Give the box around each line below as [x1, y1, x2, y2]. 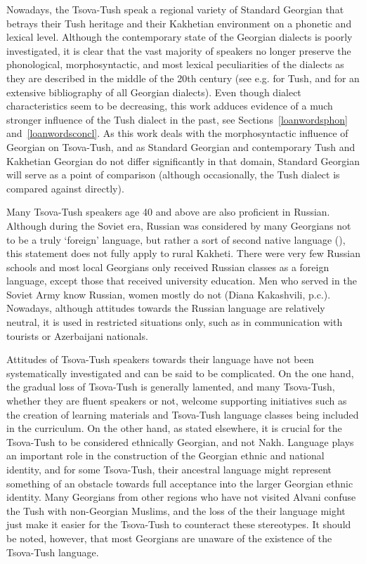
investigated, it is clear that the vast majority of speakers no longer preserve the [6, 43, 351, 58]
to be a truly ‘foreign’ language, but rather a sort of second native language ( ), [6, 232, 346, 247]
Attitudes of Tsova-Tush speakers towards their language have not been [6, 352, 314, 367]
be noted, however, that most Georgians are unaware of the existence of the [6, 530, 332, 545]
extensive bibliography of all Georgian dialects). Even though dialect [6, 84, 301, 99]
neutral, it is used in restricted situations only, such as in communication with [6, 315, 343, 329]
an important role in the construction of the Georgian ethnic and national [6, 448, 325, 463]
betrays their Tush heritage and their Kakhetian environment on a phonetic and [6, 15, 352, 30]
